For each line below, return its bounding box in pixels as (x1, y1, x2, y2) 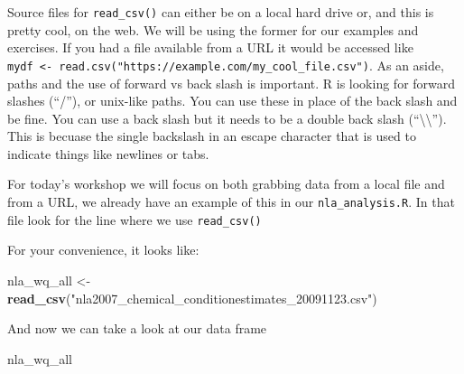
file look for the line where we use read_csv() (7, 210, 262, 229)
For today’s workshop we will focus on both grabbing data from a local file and (7, 174, 445, 193)
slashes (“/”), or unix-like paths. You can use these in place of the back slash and (7, 91, 458, 110)
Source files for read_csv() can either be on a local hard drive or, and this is (7, 3, 434, 21)
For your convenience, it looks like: (7, 240, 200, 259)
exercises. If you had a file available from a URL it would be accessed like (7, 38, 413, 57)
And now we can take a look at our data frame (7, 319, 267, 338)
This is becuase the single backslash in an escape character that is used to (7, 126, 416, 145)
